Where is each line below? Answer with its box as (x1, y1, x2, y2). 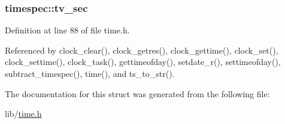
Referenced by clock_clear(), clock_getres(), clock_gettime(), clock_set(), (5, 44, 278, 56)
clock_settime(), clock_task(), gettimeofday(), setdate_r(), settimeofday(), (5, 55, 281, 68)
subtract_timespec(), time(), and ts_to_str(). (5, 67, 175, 79)
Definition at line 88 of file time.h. (5, 24, 130, 36)
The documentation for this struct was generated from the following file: (5, 87, 270, 100)
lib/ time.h (5, 107, 42, 120)
